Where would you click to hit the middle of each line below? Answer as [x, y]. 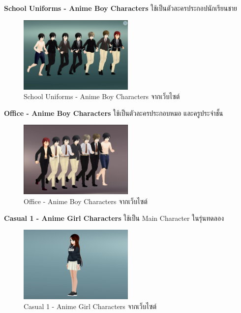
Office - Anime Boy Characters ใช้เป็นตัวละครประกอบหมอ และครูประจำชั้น [114, 113]
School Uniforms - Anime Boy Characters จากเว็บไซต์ [102, 96]
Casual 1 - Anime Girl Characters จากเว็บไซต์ [90, 306]
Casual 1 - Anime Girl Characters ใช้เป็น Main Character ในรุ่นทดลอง [114, 218]
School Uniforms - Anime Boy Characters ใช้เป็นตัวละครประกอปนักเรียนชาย [120, 8]
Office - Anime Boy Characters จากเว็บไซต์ [86, 201]
